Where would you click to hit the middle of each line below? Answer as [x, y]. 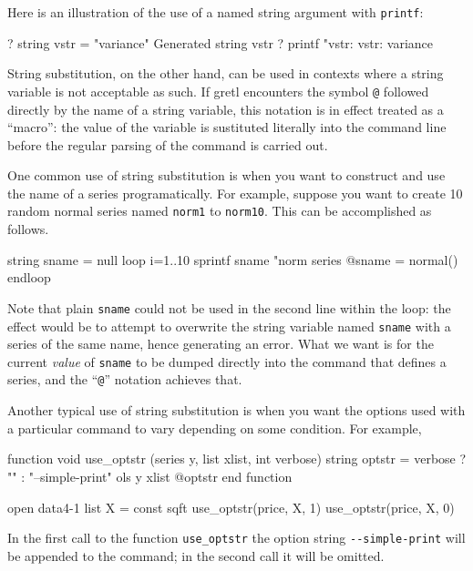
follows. [28, 229]
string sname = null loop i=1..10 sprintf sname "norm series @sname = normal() [233, 259]
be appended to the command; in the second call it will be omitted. [196, 555]
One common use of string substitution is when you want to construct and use [226, 175]
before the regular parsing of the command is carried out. [168, 144]
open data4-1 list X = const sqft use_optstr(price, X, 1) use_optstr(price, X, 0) [231, 507]
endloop [29, 277]
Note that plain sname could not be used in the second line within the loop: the [229, 307]
